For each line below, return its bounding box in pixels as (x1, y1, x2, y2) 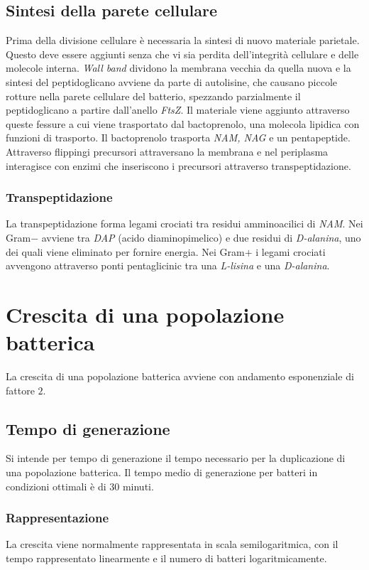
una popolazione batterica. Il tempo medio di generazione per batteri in (6, 465, 318, 480)
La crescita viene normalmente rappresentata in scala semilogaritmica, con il (6, 537, 338, 552)
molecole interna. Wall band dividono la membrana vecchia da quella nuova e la (6, 60, 351, 75)
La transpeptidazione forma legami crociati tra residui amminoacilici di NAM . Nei (6, 216, 363, 231)
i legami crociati (255, 244, 326, 259)
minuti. (122, 478, 154, 493)
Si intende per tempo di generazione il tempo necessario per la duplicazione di (6, 451, 346, 466)
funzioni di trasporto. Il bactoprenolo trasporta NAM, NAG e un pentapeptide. (6, 130, 351, 145)
